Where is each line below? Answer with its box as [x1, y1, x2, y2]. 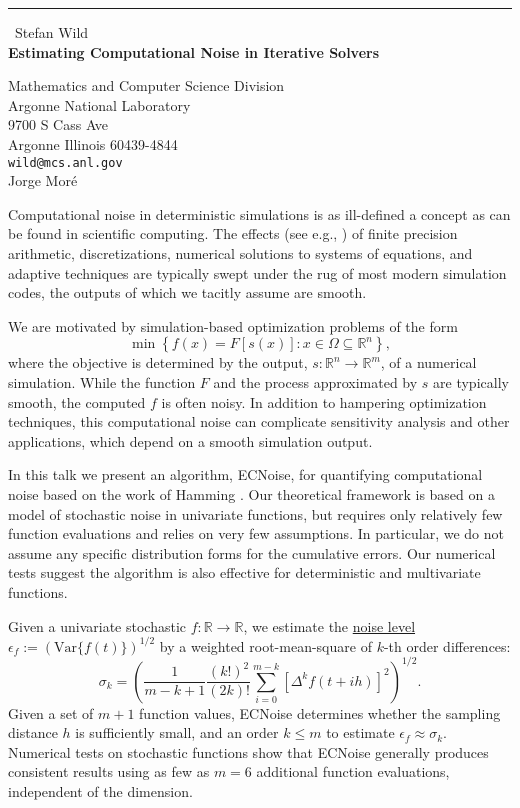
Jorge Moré [8, 170, 78, 191]
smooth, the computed [8, 391, 146, 412]
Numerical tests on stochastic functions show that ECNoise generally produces [8, 741, 489, 762]
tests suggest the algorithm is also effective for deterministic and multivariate [8, 562, 481, 583]
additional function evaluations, [256, 761, 450, 782]
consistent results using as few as [8, 761, 210, 782]
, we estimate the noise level [243, 615, 416, 636]
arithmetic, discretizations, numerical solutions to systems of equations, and [8, 243, 473, 263]
